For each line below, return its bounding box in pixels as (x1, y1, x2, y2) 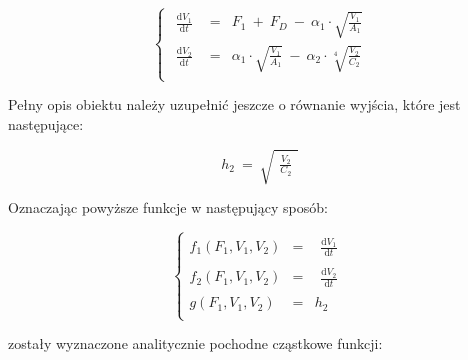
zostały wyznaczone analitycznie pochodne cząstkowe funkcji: (8, 333, 383, 354)
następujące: (8, 113, 84, 134)
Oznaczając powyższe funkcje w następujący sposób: (8, 196, 328, 217)
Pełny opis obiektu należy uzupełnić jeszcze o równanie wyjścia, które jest (8, 94, 461, 115)
